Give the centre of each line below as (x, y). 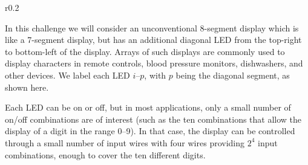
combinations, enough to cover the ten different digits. (105, 154)
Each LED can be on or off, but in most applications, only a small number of (148, 107)
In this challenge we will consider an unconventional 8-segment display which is (152, 27)
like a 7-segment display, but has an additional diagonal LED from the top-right (153, 40)
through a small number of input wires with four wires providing (125, 142)
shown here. (27, 87)
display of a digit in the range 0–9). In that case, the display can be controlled (150, 131)
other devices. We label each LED (67, 75)
